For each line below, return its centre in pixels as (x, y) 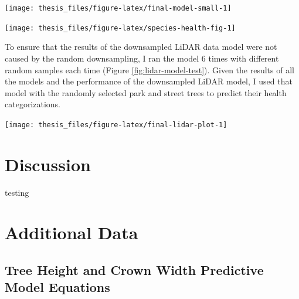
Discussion (48, 164)
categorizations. (33, 104)
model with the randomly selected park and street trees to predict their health (146, 92)
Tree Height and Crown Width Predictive (134, 270)
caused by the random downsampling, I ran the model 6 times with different (142, 58)
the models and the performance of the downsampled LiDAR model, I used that (149, 81)
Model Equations (57, 287)
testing (17, 192)
